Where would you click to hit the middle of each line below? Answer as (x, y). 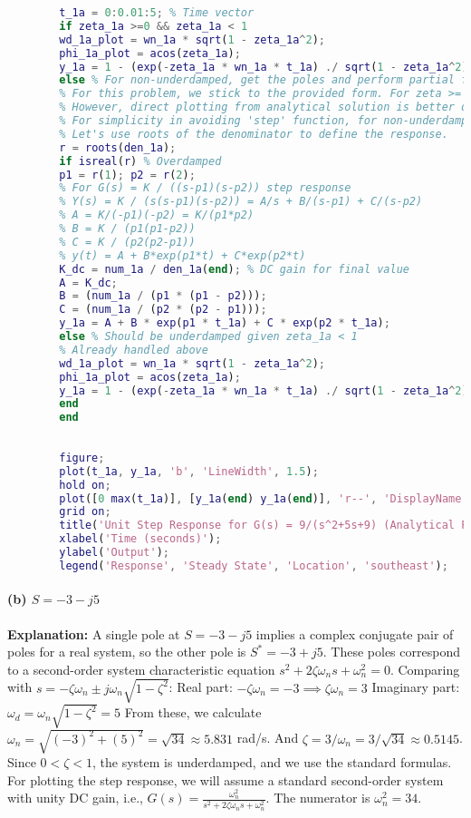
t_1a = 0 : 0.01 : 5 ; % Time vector (157, 13)
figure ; (82, 458)
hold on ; (85, 485)
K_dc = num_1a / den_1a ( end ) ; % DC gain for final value (235, 269)
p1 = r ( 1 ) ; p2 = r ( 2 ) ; (127, 175)
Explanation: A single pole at (94, 633)
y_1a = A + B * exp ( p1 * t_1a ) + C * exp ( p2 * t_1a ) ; (225, 323)
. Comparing (425, 669)
